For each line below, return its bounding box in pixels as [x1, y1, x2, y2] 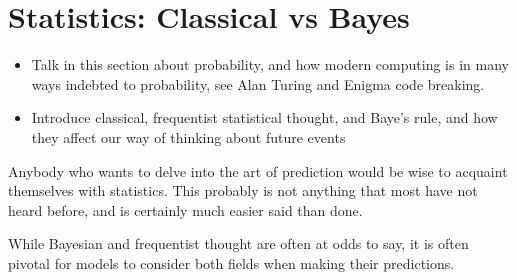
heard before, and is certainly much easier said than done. [8, 199, 363, 220]
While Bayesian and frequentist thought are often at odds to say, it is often [8, 233, 469, 254]
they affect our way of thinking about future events [31, 126, 346, 147]
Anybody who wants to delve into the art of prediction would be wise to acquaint [8, 160, 508, 181]
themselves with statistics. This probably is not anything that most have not [8, 180, 478, 201]
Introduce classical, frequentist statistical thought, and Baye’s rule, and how [31, 107, 498, 128]
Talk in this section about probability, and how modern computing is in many [31, 54, 509, 75]
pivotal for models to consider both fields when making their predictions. [8, 252, 455, 273]
